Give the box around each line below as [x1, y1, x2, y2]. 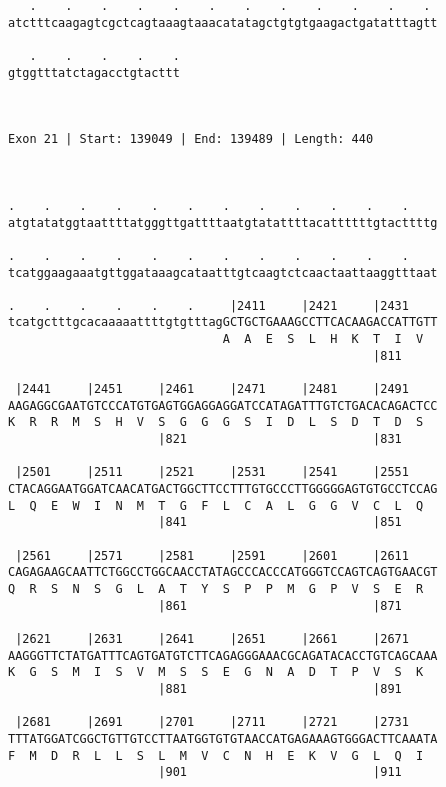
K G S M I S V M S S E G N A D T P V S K [8, 665, 424, 680]
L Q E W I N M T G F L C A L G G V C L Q [8, 498, 424, 513]
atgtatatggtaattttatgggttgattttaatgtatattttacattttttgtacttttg [8, 215, 438, 230]
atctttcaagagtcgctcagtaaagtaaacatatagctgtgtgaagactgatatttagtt [8, 15, 438, 30]
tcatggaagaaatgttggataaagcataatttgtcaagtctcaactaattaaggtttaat [8, 265, 438, 280]
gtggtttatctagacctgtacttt [8, 65, 180, 80]
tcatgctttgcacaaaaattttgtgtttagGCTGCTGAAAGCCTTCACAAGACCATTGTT [8, 315, 438, 330]
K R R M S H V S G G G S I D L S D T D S [8, 415, 424, 430]
